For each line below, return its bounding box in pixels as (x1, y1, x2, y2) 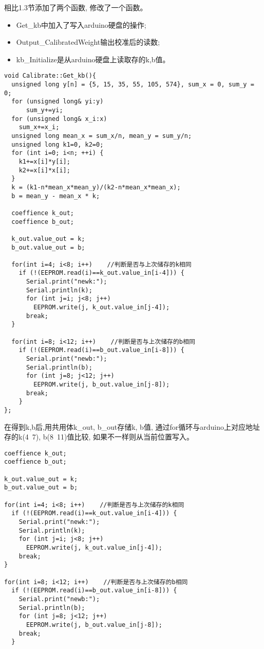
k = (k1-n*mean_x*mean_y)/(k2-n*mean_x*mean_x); (11, 183, 181, 191)
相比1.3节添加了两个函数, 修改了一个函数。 (4, 2, 147, 12)
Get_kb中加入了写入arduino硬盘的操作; (16, 19, 146, 30)
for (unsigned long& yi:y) (11, 98, 104, 106)
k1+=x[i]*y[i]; (18, 157, 70, 165)
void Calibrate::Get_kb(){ (4, 72, 96, 80)
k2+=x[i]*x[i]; (18, 166, 70, 174)
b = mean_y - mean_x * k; (11, 192, 100, 200)
